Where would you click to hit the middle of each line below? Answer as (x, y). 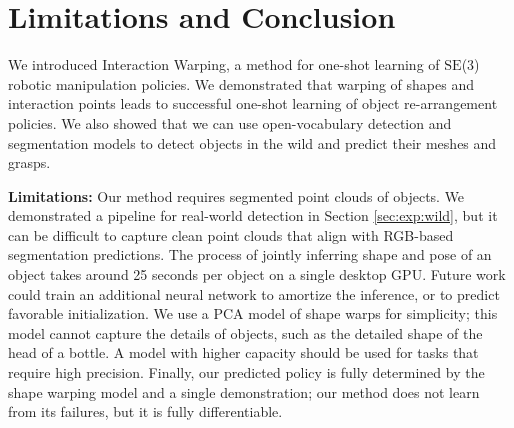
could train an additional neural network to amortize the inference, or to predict (254, 293)
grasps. (29, 162)
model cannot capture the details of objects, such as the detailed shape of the (245, 332)
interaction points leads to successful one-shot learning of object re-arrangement (253, 103)
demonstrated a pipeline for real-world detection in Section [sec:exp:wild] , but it (253, 215)
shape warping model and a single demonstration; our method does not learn (244, 391)
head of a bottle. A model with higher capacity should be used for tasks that (243, 352)
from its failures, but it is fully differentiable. (145, 411)
